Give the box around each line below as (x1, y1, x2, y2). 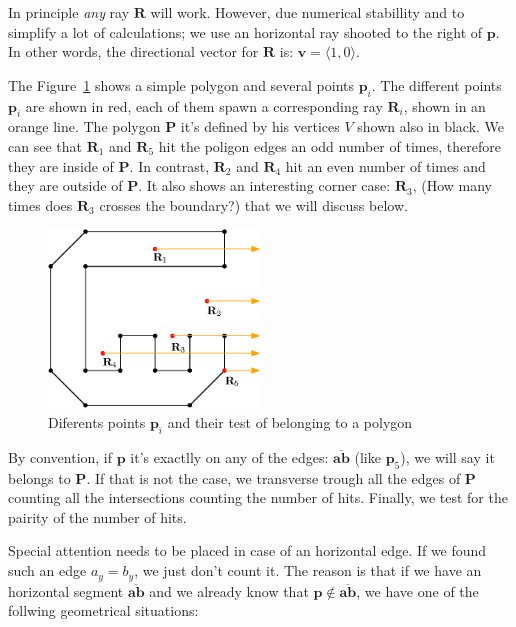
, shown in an (403, 95, 486, 116)
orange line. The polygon (8, 116, 161, 137)
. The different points (371, 74, 502, 95)
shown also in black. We (357, 116, 505, 137)
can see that (8, 135, 82, 156)
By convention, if (8, 446, 113, 467)
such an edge (8, 560, 87, 581)
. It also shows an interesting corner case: (138, 175, 391, 196)
